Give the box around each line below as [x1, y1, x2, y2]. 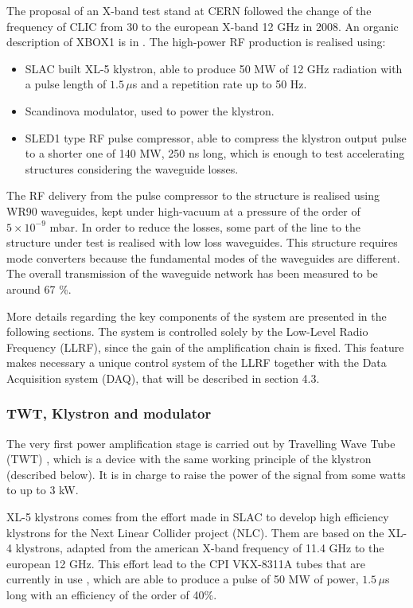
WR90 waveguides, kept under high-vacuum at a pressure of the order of [6, 202, 360, 219]
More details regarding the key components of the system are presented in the [6, 307, 387, 324]
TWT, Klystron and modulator [6, 403, 212, 423]
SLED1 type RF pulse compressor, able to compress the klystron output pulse [25, 129, 407, 146]
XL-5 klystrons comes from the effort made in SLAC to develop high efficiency [6, 509, 389, 525]
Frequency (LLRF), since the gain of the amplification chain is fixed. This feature [6, 338, 404, 355]
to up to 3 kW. [6, 481, 79, 498]
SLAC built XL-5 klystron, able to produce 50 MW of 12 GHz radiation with [25, 60, 403, 76]
